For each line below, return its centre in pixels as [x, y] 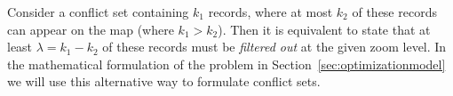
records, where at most [270, 12]
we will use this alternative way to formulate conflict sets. [164, 81]
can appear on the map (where [91, 29]
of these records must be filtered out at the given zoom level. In [274, 47]
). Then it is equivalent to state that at [324, 29]
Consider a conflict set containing [98, 12]
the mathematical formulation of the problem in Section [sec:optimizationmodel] [226, 64]
